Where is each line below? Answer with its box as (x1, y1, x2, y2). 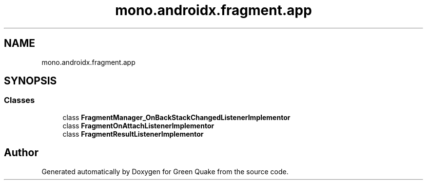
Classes (4, 95, 35, 105)
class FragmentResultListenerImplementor (62, 129, 204, 138)
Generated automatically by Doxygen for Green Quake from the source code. (41, 167, 289, 176)
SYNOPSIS (4, 75, 57, 87)
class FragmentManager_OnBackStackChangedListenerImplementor (62, 113, 291, 122)
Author (4, 146, 39, 159)
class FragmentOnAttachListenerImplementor (62, 121, 214, 130)
